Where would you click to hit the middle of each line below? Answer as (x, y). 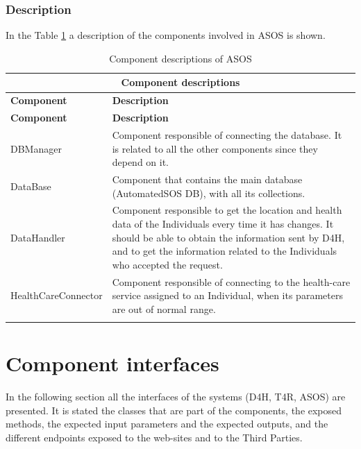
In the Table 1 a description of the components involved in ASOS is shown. (166, 35)
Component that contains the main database (207, 179)
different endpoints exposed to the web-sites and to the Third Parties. (154, 438)
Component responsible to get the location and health (227, 210)
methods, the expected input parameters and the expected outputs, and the (167, 424)
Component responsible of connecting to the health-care (231, 281)
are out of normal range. (164, 308)
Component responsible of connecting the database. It (227, 134)
